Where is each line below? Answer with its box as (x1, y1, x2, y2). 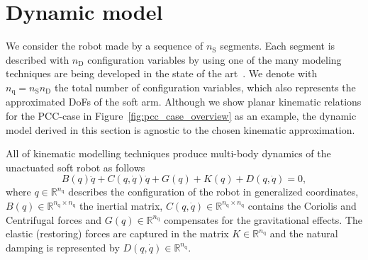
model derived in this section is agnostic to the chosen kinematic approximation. (6, 122, 355, 137)
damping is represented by (6, 239, 120, 254)
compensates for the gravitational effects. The (164, 212, 363, 227)
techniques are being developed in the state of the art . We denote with (6, 66, 318, 81)
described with (6, 52, 69, 67)
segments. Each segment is (220, 38, 335, 53)
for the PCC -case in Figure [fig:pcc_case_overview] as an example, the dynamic (6, 108, 357, 123)
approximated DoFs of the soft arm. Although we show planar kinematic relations (6, 94, 362, 109)
